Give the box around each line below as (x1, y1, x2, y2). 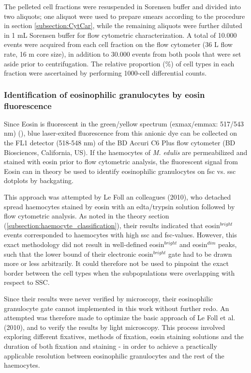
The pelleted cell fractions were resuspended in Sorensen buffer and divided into (4, 1, 241, 11)
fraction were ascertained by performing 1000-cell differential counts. (4, 68, 207, 78)
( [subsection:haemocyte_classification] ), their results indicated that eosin (4, 220, 220, 230)
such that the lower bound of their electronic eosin (4, 249, 153, 259)
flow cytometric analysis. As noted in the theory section (4, 211, 169, 221)
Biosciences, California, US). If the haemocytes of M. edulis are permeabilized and (4, 147, 248, 157)
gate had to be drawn (168, 249, 232, 259)
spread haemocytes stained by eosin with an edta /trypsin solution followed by (4, 201, 235, 211)
